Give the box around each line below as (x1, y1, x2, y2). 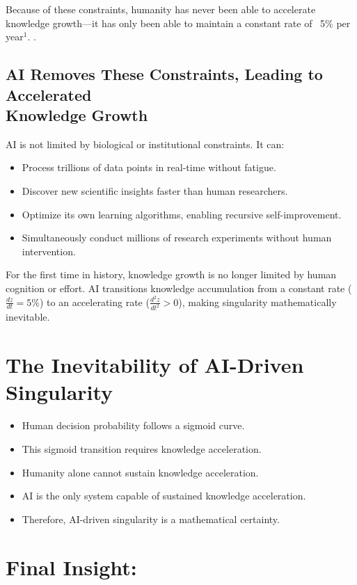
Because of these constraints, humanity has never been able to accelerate (6, 2, 316, 16)
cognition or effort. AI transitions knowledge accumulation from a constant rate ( (6, 280, 352, 295)
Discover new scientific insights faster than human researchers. (22, 183, 288, 198)
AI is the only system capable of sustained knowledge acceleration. (22, 488, 306, 503)
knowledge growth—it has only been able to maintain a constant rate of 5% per (6, 15, 351, 30)
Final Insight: (6, 552, 137, 581)
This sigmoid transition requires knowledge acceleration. (22, 441, 262, 456)
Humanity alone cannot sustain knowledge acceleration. (22, 465, 259, 479)
